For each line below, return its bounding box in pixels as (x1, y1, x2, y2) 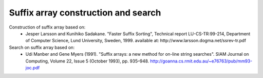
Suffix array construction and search (9, 7, 161, 18)
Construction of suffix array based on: (9, 24, 86, 30)
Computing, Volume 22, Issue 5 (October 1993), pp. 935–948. (25, 58, 150, 64)
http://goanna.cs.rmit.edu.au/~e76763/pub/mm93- (150, 58, 253, 64)
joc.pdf (25, 64, 40, 70)
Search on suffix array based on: (9, 44, 75, 50)
